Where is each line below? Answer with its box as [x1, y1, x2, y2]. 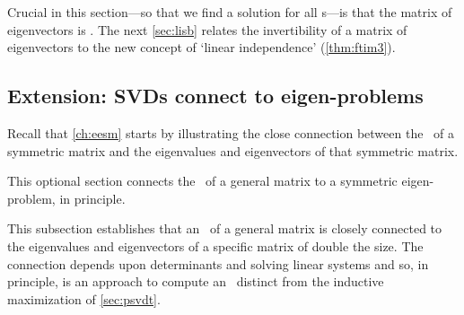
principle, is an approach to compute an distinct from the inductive [7, 272, 384, 291]
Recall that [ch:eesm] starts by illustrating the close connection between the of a [7, 123, 455, 142]
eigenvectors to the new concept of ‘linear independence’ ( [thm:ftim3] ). [7, 38, 396, 57]
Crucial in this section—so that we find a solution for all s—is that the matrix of [7, 3, 452, 21]
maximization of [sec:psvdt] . [7, 289, 161, 308]
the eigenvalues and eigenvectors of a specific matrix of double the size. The [7, 236, 424, 255]
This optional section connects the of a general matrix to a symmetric [7, 171, 398, 190]
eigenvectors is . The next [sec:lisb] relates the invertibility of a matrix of [7, 20, 407, 39]
